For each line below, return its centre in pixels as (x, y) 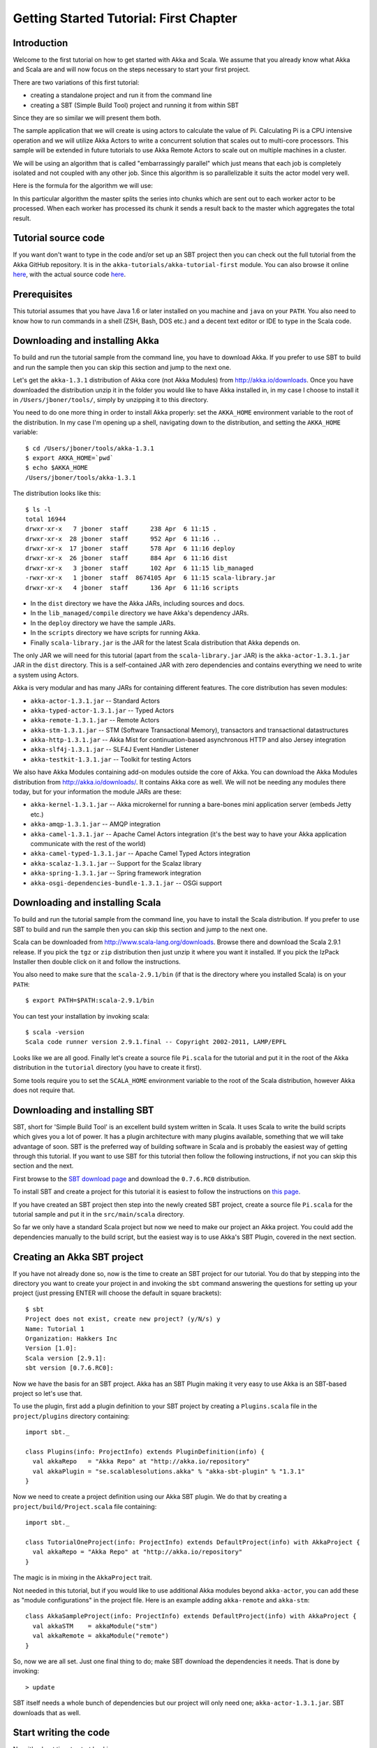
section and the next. (43, 1166)
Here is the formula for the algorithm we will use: (83, 186)
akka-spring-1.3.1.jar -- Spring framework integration (116, 873)
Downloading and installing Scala (87, 903)
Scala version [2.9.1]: (66, 1358)
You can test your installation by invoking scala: (81, 1016)
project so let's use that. (48, 1393)
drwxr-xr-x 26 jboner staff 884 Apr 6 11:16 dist (127, 558)
